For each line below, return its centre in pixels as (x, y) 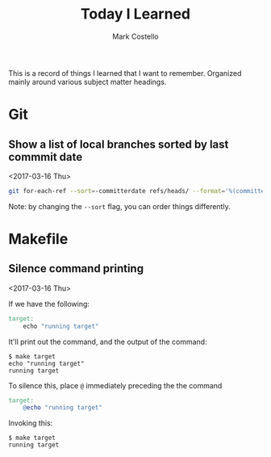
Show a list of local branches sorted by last (119, 144)
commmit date (46, 157)
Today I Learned (135, 14)
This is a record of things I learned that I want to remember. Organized (125, 73)
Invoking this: (31, 423)
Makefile (38, 239)
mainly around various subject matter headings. (88, 82)
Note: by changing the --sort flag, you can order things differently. (120, 206)
